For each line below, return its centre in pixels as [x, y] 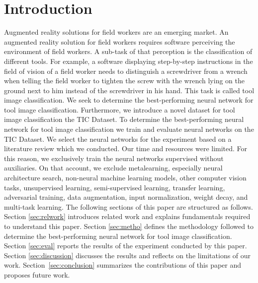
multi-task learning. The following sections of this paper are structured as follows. [129, 206]
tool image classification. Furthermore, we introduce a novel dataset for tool [120, 109]
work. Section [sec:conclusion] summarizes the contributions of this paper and [123, 265]
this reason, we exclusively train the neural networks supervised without [114, 158]
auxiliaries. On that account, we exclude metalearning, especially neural [113, 168]
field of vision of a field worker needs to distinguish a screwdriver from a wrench [126, 71]
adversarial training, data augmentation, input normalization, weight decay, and [126, 197]
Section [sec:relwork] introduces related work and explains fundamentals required [127, 216]
